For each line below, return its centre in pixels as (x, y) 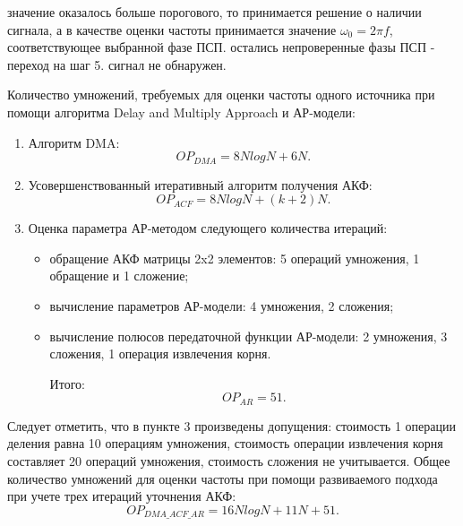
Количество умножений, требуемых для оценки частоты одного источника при (221, 95)
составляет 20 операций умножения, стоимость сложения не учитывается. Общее (229, 461)
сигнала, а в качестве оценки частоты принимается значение (172, 29)
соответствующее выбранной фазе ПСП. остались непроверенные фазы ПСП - (221, 47)
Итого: (67, 383)
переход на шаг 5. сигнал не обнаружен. (117, 64)
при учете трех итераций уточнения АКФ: (122, 496)
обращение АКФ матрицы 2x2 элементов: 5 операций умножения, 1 (235, 258)
